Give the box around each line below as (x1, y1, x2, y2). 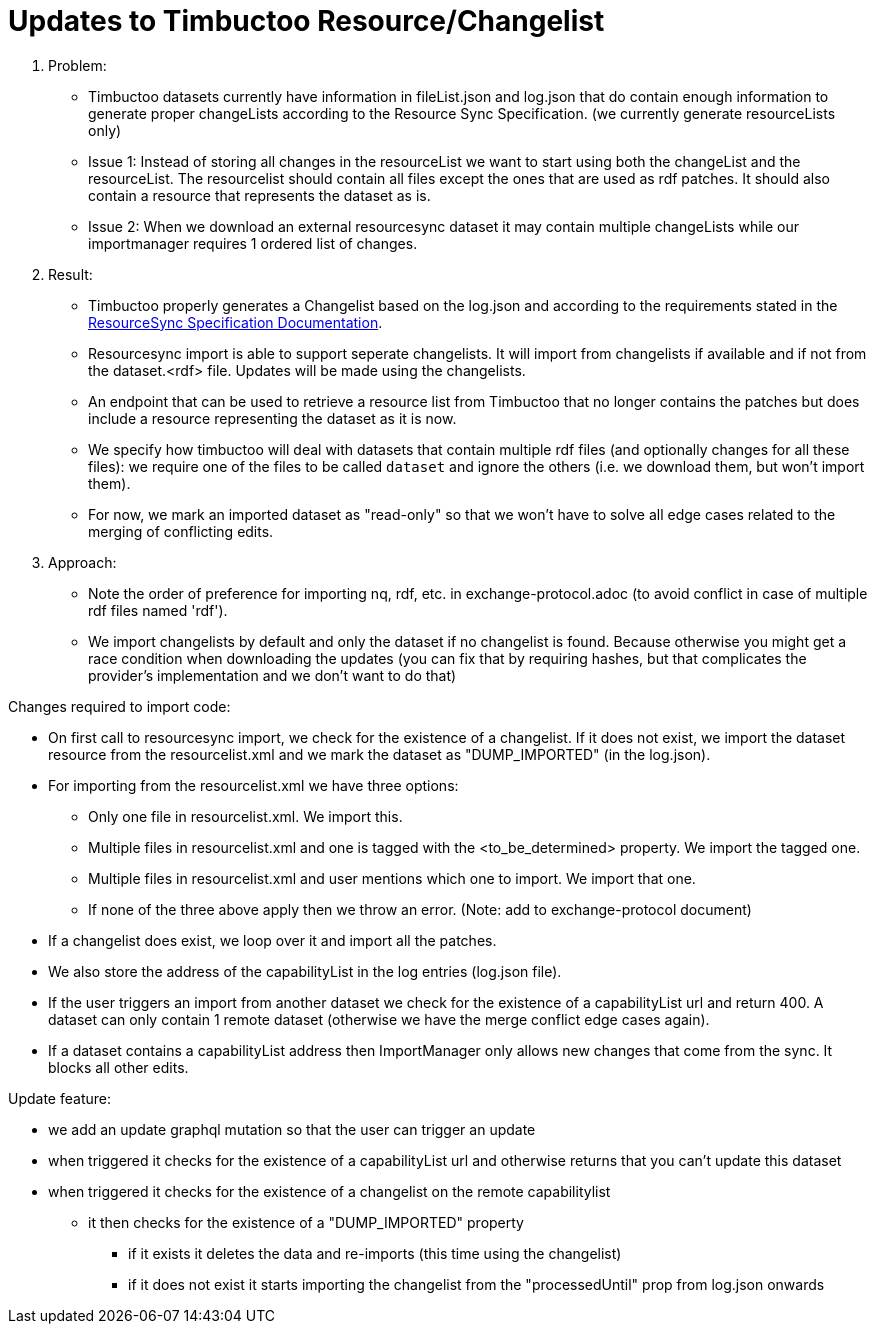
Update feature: (8, 1089, 111, 1107)
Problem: (48, 56, 107, 74)
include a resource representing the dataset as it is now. (88, 409, 457, 427)
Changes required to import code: (8, 697, 231, 715)
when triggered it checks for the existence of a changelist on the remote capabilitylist (48, 1182, 611, 1200)
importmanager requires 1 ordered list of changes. (88, 234, 418, 252)
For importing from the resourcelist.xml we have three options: (48, 776, 459, 794)
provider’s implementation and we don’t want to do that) (88, 666, 457, 684)
